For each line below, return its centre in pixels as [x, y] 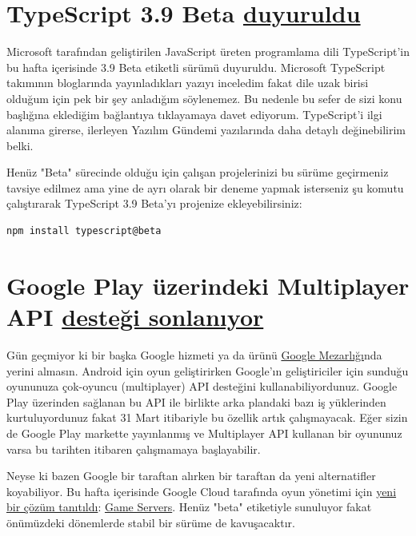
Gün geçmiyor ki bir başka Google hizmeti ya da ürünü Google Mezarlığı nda [194, 354]
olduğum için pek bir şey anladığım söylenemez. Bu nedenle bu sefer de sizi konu [204, 98]
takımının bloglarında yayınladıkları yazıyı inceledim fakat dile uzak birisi [188, 83]
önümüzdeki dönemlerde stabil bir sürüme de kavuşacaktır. [151, 522]
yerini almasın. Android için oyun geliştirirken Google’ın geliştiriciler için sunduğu [208, 370]
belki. [20, 145]
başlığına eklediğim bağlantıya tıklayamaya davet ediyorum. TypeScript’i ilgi [194, 114]
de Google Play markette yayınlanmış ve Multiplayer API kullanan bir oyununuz [204, 433]
